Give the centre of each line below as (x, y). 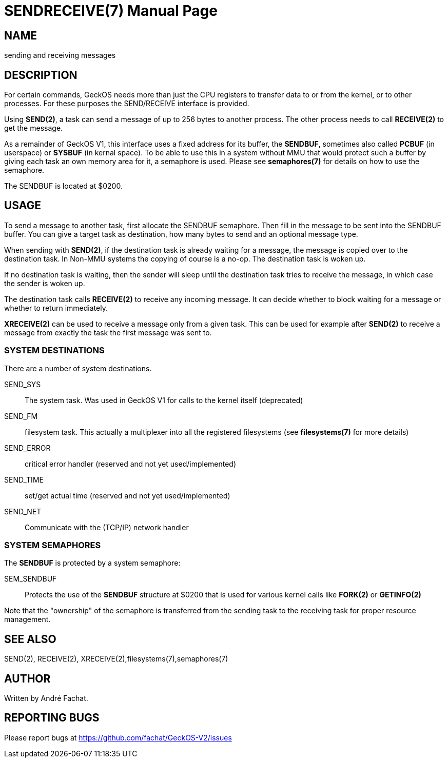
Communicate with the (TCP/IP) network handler (107, 527)
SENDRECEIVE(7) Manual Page (111, 11)
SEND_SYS (23, 384)
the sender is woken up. (45, 283)
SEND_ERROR (27, 448)
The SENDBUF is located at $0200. (63, 186)
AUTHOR (27, 678)
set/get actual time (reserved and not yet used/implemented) (128, 495)
